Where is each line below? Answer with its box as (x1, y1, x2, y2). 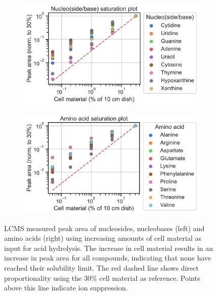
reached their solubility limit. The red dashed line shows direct (4, 262, 199, 273)
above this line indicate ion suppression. (4, 282, 128, 293)
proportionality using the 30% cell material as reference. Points (4, 272, 200, 283)
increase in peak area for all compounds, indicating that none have (4, 252, 211, 263)
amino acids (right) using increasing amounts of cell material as (4, 233, 201, 243)
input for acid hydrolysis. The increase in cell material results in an (4, 242, 213, 253)
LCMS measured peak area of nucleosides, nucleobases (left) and (4, 223, 205, 233)
